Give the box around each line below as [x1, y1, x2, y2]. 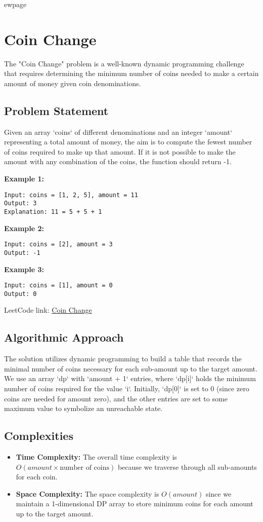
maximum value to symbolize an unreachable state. [4, 403, 163, 414]
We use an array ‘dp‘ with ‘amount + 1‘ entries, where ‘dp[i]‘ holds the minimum [4, 373, 256, 384]
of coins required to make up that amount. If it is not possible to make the [4, 146, 236, 157]
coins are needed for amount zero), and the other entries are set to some [4, 393, 228, 403]
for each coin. [16, 471, 58, 482]
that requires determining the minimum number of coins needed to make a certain [4, 68, 259, 79]
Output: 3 [4, 200, 37, 207]
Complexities [4, 428, 73, 443]
